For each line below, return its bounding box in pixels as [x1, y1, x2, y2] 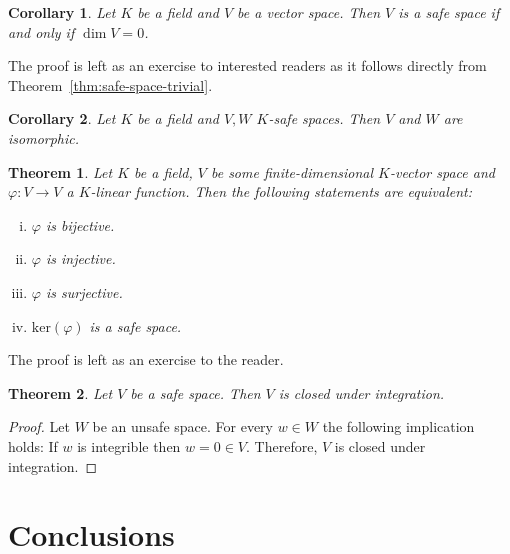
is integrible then [77, 435, 181, 456]
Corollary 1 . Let [8, 2, 116, 22]
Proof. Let [8, 416, 70, 437]
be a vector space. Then [237, 2, 381, 22]
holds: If [8, 435, 58, 456]
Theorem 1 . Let [8, 161, 113, 182]
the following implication [322, 416, 475, 437]
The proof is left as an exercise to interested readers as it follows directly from [8, 55, 487, 76]
